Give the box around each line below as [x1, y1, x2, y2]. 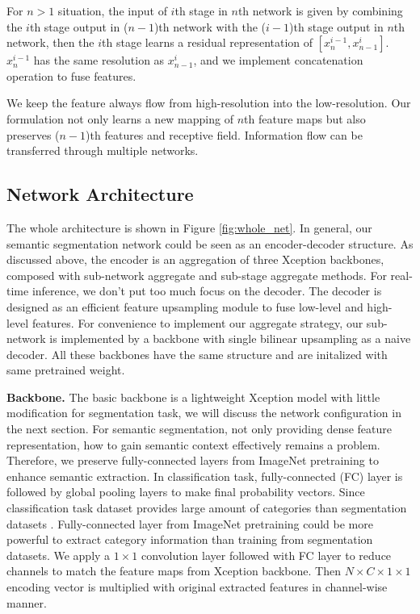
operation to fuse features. [6, 67, 136, 84]
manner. [6, 594, 47, 611]
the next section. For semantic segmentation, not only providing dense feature [6, 420, 393, 437]
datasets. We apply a [6, 546, 111, 563]
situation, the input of [57, 2, 167, 19]
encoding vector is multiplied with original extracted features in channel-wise [6, 578, 388, 595]
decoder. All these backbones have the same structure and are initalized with [6, 345, 388, 362]
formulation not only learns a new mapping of [6, 110, 233, 127]
